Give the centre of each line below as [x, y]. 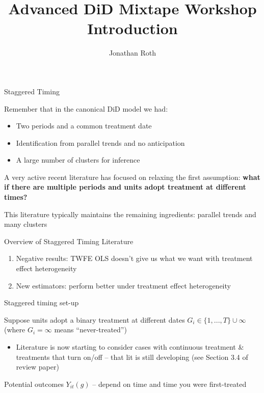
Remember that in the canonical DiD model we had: [86, 108]
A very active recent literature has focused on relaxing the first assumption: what [132, 177]
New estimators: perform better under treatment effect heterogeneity [123, 285]
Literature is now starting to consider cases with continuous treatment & [130, 347]
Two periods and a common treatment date [84, 126]
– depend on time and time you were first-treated [169, 384]
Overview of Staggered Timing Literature [69, 241]
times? [16, 197]
